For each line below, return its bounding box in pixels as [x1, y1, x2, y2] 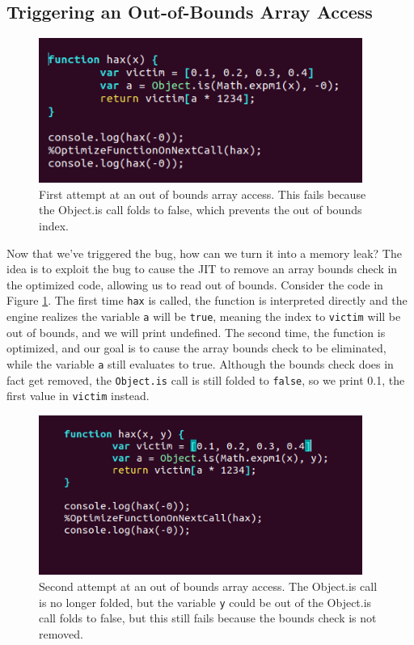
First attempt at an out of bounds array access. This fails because [39, 185, 366, 202]
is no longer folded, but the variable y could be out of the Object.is [39, 593, 372, 610]
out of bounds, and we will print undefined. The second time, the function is [6, 323, 386, 340]
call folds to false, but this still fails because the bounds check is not [39, 609, 377, 626]
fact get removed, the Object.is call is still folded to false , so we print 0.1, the [6, 371, 405, 388]
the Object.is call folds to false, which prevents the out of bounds [39, 201, 362, 218]
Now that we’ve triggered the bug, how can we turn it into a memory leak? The [6, 244, 402, 261]
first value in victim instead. [6, 387, 150, 404]
